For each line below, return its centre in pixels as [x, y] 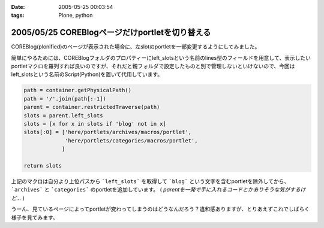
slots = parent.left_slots [63, 115]
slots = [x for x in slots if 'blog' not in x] [95, 124]
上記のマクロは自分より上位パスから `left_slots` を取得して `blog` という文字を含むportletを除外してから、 [150, 181]
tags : [18, 16]
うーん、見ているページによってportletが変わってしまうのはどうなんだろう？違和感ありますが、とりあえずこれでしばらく [160, 209]
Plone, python [76, 16]
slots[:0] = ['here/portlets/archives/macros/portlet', [108, 132]
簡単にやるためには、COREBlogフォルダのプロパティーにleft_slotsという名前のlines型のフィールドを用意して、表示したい [161, 57]
